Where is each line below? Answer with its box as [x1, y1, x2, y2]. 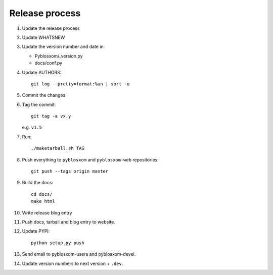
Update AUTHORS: [22, 69, 62, 75]
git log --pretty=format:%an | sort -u [31, 81, 130, 87]
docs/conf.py [34, 60, 63, 66]
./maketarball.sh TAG [31, 145, 84, 151]
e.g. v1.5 [22, 124, 42, 131]
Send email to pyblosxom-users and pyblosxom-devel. [22, 251, 136, 257]
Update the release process [22, 25, 80, 31]
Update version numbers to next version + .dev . [22, 260, 123, 266]
